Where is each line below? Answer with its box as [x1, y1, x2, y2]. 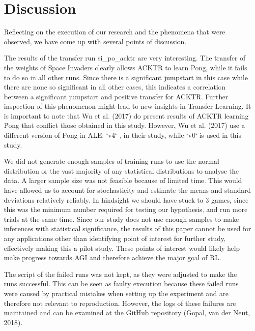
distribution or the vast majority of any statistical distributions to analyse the [4, 165, 239, 176]
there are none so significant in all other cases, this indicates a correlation [4, 82, 226, 92]
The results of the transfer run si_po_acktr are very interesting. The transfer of [4, 53, 246, 63]
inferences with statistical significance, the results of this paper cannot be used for [4, 223, 251, 234]
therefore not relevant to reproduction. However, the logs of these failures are [4, 298, 236, 308]
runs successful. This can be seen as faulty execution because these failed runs [4, 278, 239, 289]
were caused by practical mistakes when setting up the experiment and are [4, 288, 228, 298]
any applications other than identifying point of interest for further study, [4, 233, 226, 243]
